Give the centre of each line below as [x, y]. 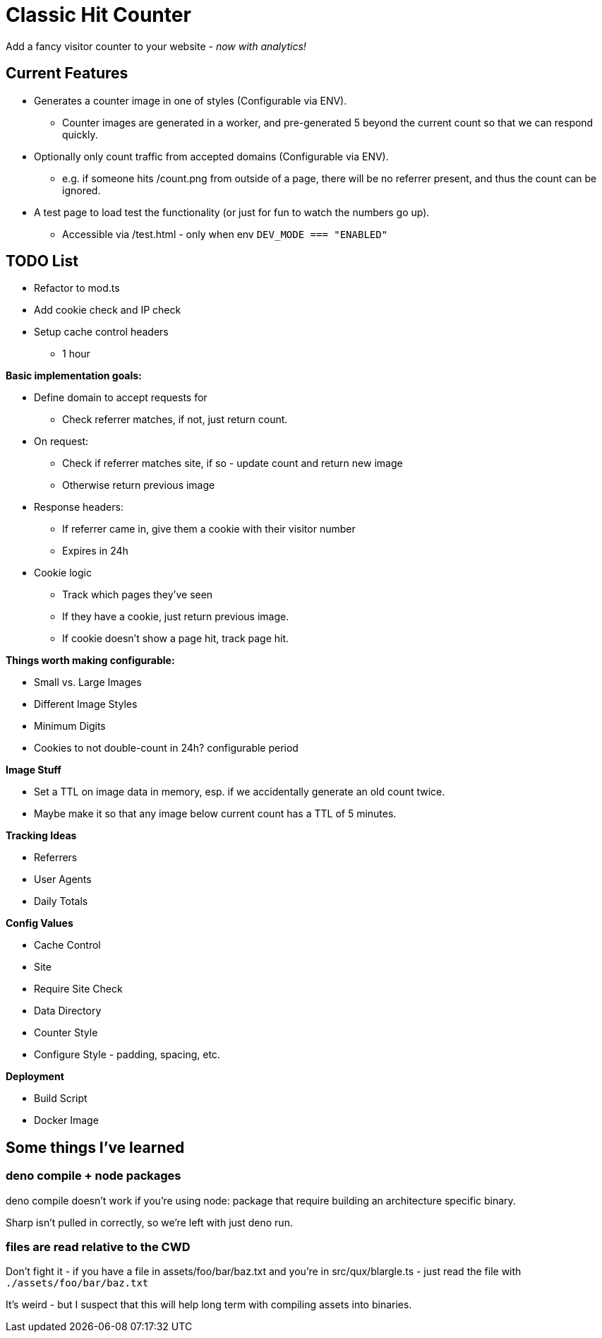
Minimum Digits [70, 726]
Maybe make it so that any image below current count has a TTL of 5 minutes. [215, 814]
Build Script [61, 1099]
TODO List [42, 261]
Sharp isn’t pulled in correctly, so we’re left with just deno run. [149, 1222]
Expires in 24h [95, 551]
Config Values [40, 923]
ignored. [82, 190]
